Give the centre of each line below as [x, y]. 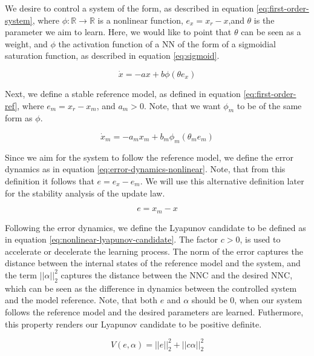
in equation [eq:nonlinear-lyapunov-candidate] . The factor [112, 239]
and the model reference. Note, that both [81, 300]
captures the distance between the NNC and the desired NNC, [177, 274]
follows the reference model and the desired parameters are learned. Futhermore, [154, 311]
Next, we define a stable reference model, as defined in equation [123, 93]
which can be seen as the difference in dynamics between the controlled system [151, 288]
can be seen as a [271, 32]
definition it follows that [50, 180]
